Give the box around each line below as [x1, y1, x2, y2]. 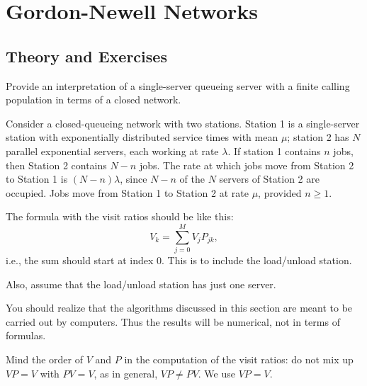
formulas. [6, 328, 46, 343]
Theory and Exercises [6, 45, 167, 67]
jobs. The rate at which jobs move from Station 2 [139, 157, 354, 172]
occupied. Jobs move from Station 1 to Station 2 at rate [6, 185, 249, 200]
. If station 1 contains [227, 143, 321, 158]
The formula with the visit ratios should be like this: [6, 209, 234, 224]
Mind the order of [6, 352, 83, 367]
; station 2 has [287, 130, 349, 144]
